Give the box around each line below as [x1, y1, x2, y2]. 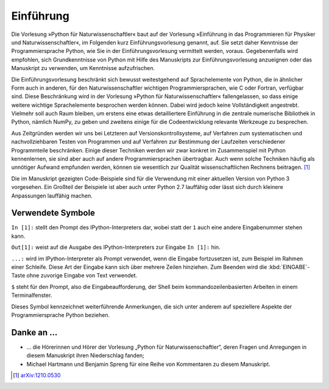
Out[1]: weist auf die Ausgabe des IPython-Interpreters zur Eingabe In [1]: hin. [11, 244, 221, 251]
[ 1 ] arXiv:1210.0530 [13, 372, 61, 379]
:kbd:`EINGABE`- [268, 263, 310, 271]
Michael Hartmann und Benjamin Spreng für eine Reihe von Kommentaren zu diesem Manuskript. [26, 360, 271, 368]
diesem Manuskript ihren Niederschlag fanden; [26, 352, 144, 359]
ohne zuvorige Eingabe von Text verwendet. [26, 272, 138, 279]
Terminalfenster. [11, 291, 52, 299]
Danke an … [11, 327, 58, 338]
